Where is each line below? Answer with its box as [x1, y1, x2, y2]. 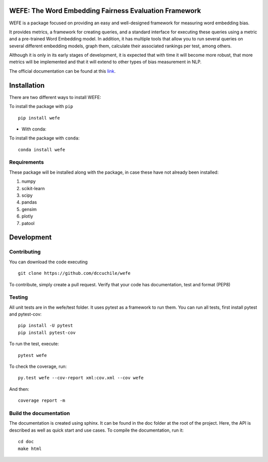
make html [18, 446, 42, 452]
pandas [21, 199, 37, 205]
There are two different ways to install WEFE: [9, 94, 101, 100]
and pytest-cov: [9, 311, 42, 317]
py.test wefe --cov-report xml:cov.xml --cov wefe [18, 375, 144, 381]
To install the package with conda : [9, 135, 80, 141]
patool [21, 220, 35, 226]
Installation [9, 81, 45, 90]
